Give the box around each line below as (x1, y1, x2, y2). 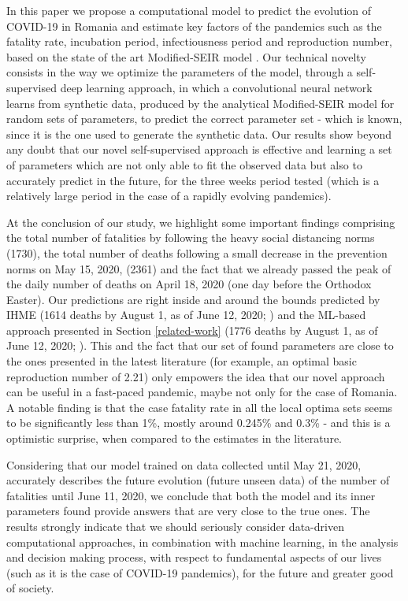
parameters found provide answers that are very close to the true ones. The (6, 503, 370, 519)
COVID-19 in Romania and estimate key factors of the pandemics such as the (6, 17, 382, 34)
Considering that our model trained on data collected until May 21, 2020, (6, 456, 362, 473)
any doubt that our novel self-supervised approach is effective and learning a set (6, 141, 392, 158)
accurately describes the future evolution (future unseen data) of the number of (6, 472, 390, 488)
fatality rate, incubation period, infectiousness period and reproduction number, (6, 33, 392, 50)
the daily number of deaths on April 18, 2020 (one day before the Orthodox (6, 276, 372, 292)
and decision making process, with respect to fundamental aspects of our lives (6, 549, 382, 566)
